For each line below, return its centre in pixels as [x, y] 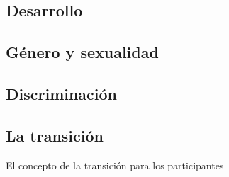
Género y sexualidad [82, 52]
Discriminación [62, 93]
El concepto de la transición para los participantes [115, 165]
